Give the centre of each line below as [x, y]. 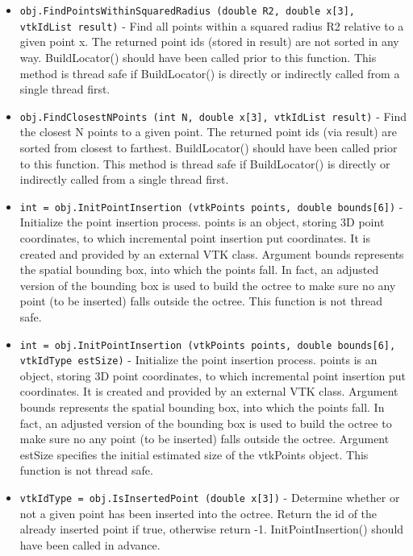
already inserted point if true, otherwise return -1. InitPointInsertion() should [212, 529]
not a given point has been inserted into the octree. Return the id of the [198, 513]
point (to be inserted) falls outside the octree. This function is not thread [201, 301]
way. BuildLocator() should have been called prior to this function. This [198, 57]
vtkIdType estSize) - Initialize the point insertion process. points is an [198, 360]
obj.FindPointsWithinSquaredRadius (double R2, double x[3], [188, 11]
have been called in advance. [90, 544]
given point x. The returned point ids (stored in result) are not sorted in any [209, 41]
